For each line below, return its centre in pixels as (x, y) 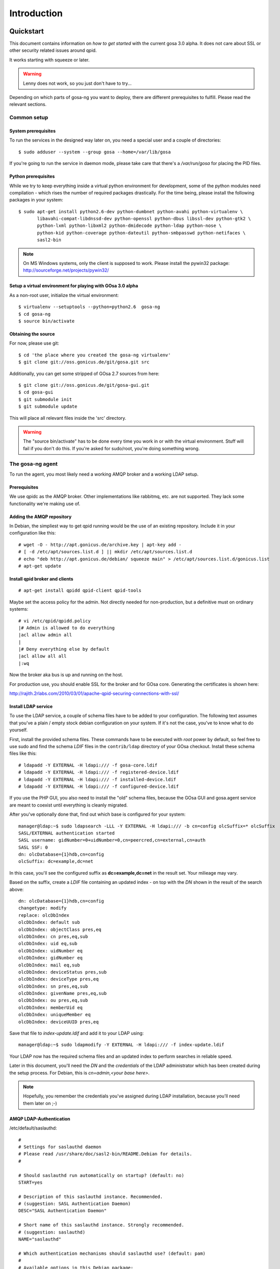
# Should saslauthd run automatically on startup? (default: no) (101, 1175)
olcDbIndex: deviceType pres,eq (59, 979)
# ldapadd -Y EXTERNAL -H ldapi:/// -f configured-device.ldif (99, 786)
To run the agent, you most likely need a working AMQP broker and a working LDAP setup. (104, 474)
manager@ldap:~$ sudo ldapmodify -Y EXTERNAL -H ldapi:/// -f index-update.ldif (121, 1045)
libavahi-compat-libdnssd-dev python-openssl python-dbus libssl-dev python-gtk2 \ (144, 219)
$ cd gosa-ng (34, 314)
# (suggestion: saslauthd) (52, 1232)
